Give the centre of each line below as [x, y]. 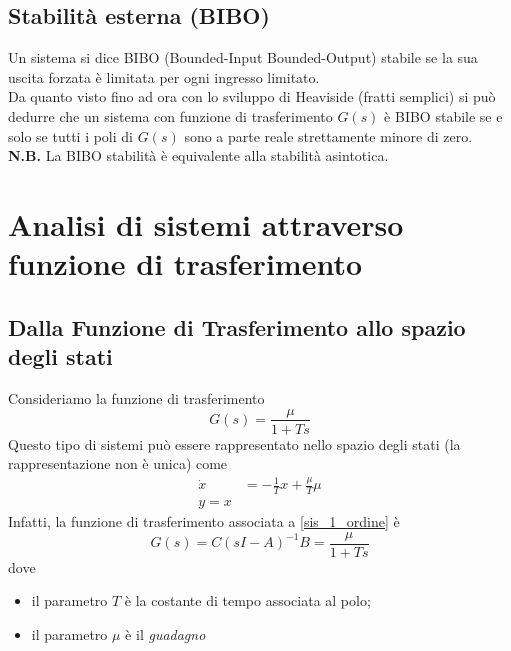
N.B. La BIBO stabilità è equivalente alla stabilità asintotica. [198, 155]
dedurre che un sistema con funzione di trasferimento [170, 115]
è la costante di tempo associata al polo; [247, 600]
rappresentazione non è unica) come [118, 463]
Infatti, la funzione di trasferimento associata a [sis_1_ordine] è [204, 521]
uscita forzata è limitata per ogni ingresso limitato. [164, 76]
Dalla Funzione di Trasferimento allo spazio [237, 326]
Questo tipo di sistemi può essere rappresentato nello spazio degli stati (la [234, 443]
